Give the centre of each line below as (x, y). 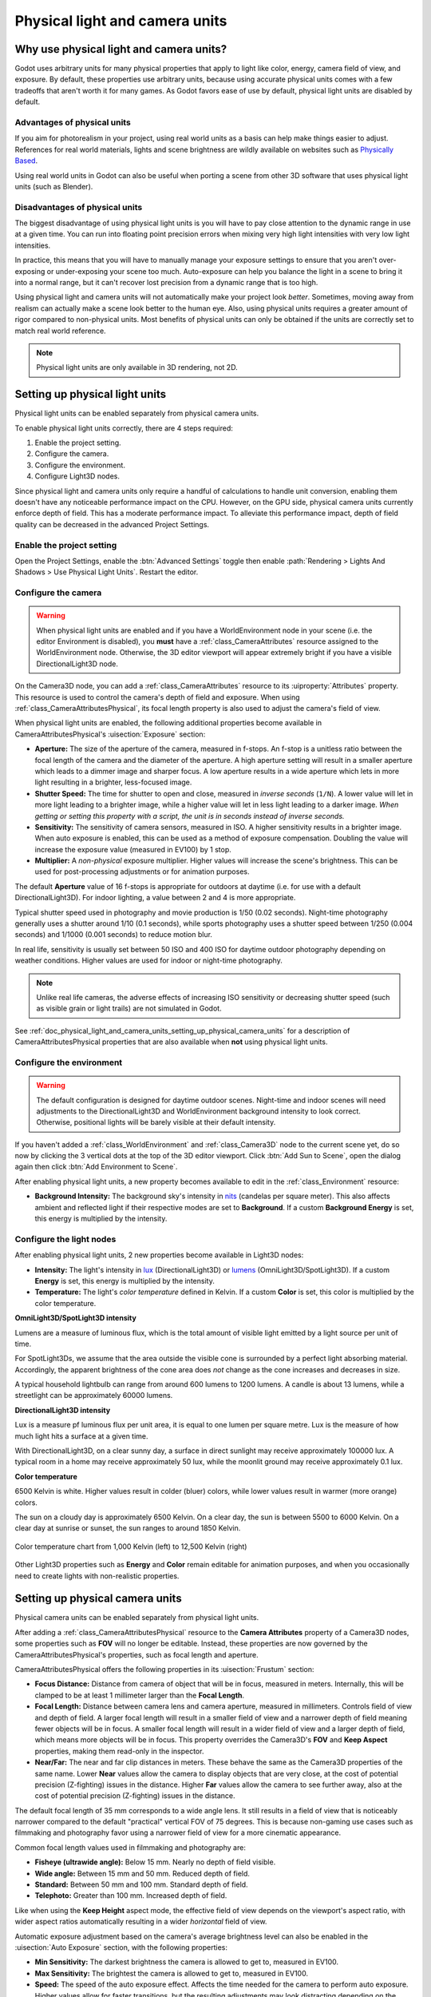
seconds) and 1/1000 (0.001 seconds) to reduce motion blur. (114, 935)
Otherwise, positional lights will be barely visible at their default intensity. (156, 1122)
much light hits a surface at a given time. (81, 1436)
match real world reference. (61, 331)
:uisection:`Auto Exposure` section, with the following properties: (121, 1947)
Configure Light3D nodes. (77, 476)
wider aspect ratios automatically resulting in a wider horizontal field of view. (141, 1922)
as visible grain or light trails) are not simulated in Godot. (129, 1008)
